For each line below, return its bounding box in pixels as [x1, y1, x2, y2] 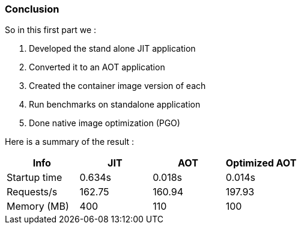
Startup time [7, 171, 62, 184]
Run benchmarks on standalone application [29, 99, 201, 110]
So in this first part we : [5, 25, 97, 35]
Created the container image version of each [29, 81, 206, 91]
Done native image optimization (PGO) [29, 118, 180, 129]
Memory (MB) [7, 200, 69, 213]
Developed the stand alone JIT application [29, 43, 196, 54]
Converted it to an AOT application [29, 62, 165, 73]
